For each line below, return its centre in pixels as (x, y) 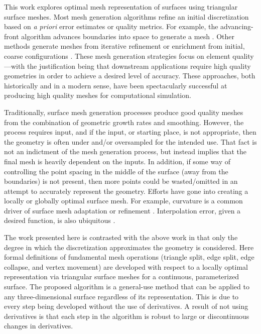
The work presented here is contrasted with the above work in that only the (121, 237)
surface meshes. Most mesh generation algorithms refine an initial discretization (126, 16)
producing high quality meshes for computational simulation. (98, 95)
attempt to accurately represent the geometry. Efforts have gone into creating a (126, 191)
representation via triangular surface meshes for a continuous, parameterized (122, 276)
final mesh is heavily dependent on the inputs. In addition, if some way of (117, 161)
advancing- (237, 26)
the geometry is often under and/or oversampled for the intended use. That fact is (130, 141)
